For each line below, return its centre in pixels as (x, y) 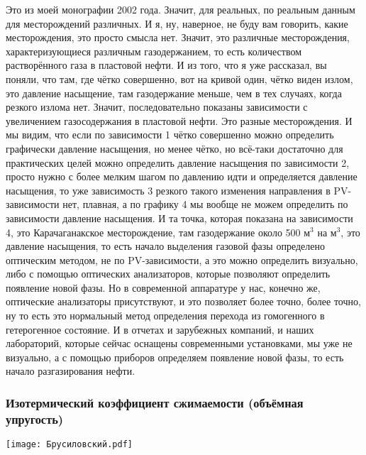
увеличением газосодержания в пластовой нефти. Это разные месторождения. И (179, 120)
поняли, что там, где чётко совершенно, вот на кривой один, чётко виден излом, (179, 78)
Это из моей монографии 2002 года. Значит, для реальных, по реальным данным (181, 9)
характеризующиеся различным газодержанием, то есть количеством (154, 51)
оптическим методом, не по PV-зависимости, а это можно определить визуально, (182, 259)
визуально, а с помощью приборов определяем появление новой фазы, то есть (175, 357)
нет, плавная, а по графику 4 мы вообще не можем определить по (205, 204)
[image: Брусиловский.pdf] (69, 445)
